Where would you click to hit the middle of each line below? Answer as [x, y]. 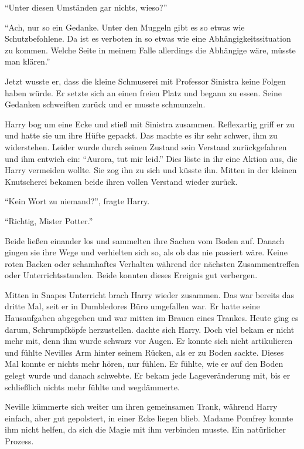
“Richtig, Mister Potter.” [49, 220]
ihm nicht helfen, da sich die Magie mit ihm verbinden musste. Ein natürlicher [146, 429]
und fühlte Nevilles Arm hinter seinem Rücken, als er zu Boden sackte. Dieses [144, 352]
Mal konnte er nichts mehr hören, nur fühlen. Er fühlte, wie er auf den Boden [144, 364]
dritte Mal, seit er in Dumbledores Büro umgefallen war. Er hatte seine [132, 306]
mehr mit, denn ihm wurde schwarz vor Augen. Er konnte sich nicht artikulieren [149, 341]
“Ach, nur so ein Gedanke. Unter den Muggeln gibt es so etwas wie [125, 27]
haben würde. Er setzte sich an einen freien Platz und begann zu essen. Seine [143, 92]
